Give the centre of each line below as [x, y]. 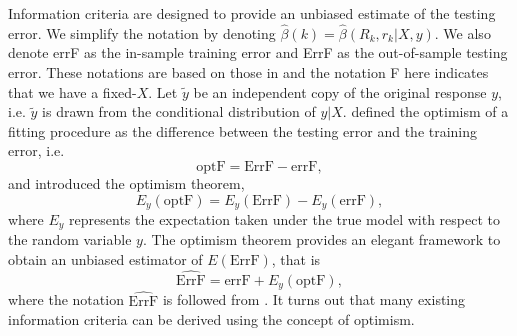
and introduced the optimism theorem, [126, 182]
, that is [296, 259]
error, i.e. [36, 150]
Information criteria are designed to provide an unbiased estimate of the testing [252, 13]
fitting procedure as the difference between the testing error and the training [243, 130]
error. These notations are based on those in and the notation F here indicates [248, 72]
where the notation [66, 299]
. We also [462, 32]
